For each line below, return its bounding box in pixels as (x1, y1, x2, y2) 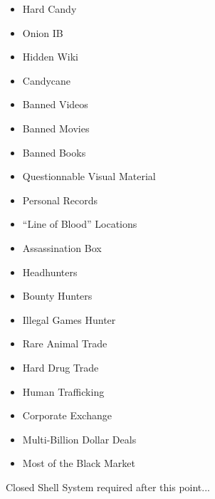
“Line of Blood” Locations (22, 216, 137, 231)
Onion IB (22, 25, 63, 40)
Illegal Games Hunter (22, 312, 116, 327)
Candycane (22, 73, 71, 88)
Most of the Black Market (22, 456, 135, 471)
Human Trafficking (22, 384, 105, 399)
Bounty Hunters (22, 288, 93, 303)
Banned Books (22, 145, 86, 159)
